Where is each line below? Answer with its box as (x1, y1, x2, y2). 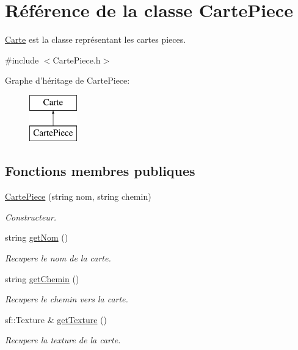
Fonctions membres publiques (5, 161, 195, 180)
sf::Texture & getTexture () (5, 313, 107, 326)
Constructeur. (5, 210, 57, 223)
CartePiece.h (53, 53, 101, 66)
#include (5, 53, 39, 66)
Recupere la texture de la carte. (5, 334, 121, 346)
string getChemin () (5, 272, 79, 285)
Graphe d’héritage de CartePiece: (5, 74, 130, 87)
